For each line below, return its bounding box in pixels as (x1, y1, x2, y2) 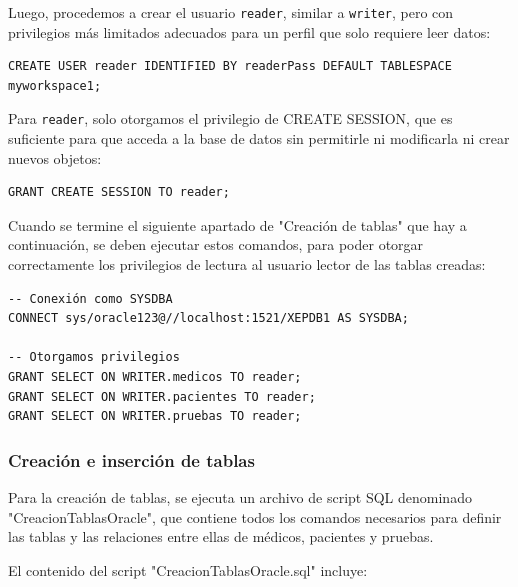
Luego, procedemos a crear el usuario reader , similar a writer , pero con (8, 2, 454, 22)
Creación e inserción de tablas (8, 447, 255, 472)
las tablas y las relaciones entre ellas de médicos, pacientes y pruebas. (8, 526, 434, 547)
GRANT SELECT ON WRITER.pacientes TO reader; (8, 389, 316, 404)
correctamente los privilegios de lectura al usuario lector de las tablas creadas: (8, 254, 486, 275)
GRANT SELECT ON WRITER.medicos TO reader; (8, 370, 302, 385)
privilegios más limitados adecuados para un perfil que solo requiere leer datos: (8, 21, 491, 42)
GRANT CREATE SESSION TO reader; (8, 185, 230, 200)
